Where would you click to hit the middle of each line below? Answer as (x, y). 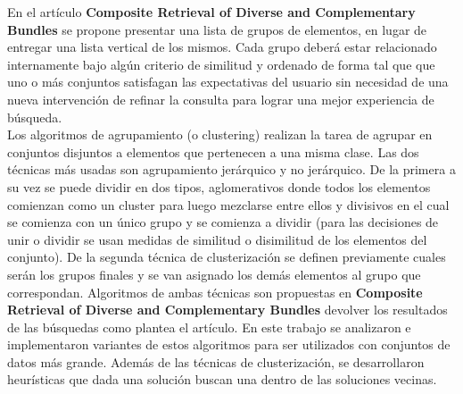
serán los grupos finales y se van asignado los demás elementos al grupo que (214, 274)
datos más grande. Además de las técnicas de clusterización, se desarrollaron (216, 361)
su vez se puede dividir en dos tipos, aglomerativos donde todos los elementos (219, 186)
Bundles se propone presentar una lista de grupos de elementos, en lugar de (217, 29)
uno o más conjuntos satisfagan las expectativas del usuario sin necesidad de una (228, 82)
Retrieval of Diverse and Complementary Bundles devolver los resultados (227, 310)
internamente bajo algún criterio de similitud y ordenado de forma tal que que (221, 64)
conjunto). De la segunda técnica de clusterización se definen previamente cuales (227, 257)
